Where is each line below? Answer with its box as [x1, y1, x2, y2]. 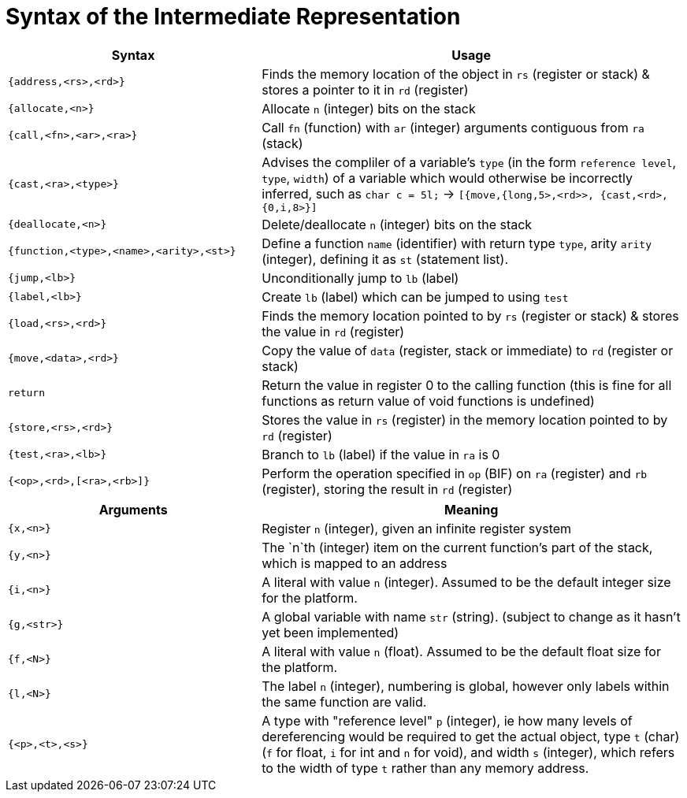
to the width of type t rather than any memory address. [262, 759, 589, 776]
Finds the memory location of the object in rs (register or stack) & [262, 65, 650, 82]
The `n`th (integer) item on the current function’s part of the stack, [262, 539, 653, 555]
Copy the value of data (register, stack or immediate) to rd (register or [262, 342, 674, 358]
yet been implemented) [262, 624, 399, 640]
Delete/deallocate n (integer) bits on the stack [262, 216, 533, 232]
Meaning [444, 501, 499, 518]
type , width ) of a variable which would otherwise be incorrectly [262, 169, 633, 186]
